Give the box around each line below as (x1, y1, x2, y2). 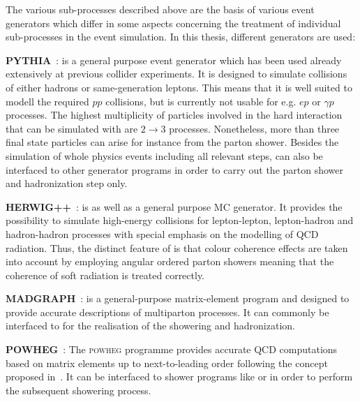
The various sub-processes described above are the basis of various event (6, 2, 315, 16)
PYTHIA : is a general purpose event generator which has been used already (6, 52, 342, 67)
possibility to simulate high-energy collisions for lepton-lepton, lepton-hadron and (6, 213, 354, 228)
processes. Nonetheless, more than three (169, 121, 340, 135)
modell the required (6, 94, 89, 108)
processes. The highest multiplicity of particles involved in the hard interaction (6, 107, 343, 122)
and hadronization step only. (6, 176, 128, 191)
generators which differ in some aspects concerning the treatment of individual (6, 15, 341, 30)
